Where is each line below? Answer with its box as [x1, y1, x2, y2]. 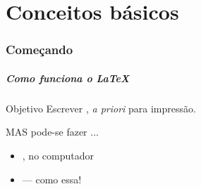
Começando [6, 41, 73, 58]
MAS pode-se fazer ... [6, 124, 99, 139]
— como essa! [22, 171, 82, 186]
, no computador [22, 148, 94, 162]
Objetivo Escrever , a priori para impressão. [6, 100, 196, 115]
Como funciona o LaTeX [6, 70, 130, 85]
